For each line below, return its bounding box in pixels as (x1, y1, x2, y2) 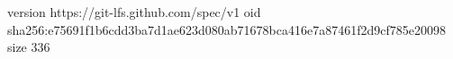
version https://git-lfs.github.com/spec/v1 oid (7, 3, 261, 21)
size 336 (7, 38, 50, 56)
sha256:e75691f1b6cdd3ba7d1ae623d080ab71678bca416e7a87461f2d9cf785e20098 (7, 20, 447, 38)
